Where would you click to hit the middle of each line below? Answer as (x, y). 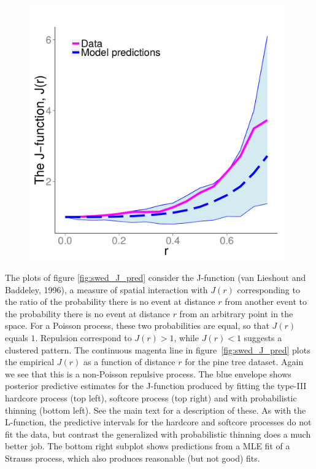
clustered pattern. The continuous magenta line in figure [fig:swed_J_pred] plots (158, 349)
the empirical (30, 362)
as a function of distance (129, 362)
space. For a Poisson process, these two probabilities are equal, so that (137, 325)
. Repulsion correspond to (83, 338)
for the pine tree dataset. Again (244, 362)
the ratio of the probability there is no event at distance (110, 301)
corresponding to (268, 289)
